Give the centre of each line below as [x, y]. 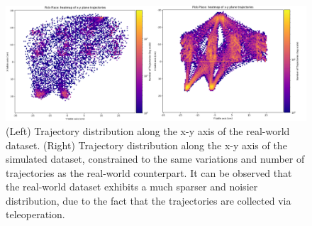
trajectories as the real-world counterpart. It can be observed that [149, 172]
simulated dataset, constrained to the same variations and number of [155, 159]
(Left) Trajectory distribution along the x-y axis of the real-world [148, 130]
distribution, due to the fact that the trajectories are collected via [149, 200]
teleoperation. [35, 214]
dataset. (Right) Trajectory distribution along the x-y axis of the [146, 145]
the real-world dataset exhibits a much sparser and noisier [132, 187]
